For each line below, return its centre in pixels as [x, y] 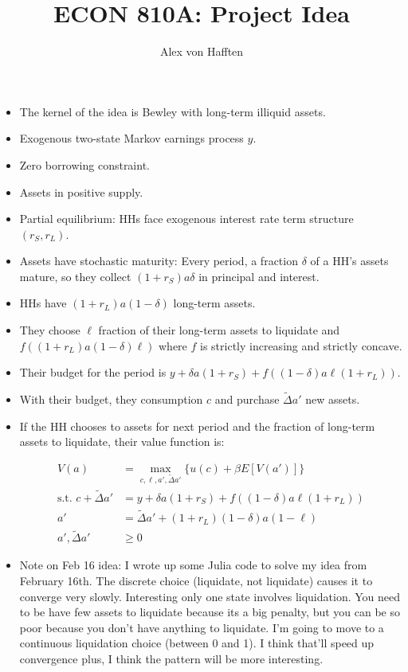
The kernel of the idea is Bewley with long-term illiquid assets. [173, 111]
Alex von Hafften [202, 51]
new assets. [333, 399]
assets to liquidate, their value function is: [122, 441]
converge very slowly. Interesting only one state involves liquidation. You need [210, 596]
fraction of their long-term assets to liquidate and [219, 330]
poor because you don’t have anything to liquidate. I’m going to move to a [202, 627]
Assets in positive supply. [81, 191]
